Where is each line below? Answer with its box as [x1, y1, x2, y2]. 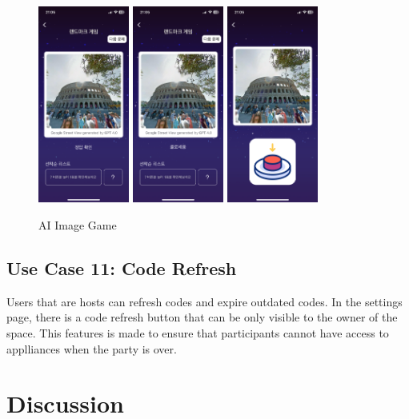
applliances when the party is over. [6, 340, 177, 357]
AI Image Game [38, 217, 117, 233]
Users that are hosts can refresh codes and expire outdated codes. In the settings [6, 293, 403, 309]
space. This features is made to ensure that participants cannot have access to [6, 325, 389, 341]
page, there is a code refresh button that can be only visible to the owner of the [6, 309, 398, 325]
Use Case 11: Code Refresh [6, 256, 237, 281]
